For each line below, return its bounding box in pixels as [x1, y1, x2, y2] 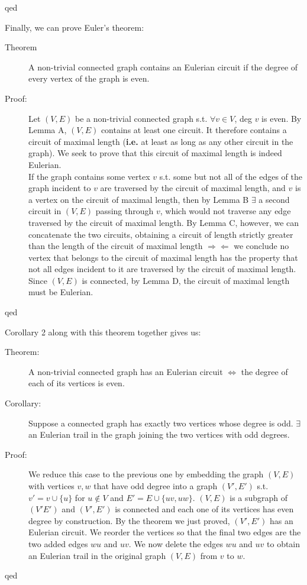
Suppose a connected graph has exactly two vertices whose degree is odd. [28, 416, 293, 429]
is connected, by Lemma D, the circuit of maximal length [82, 274, 290, 286]
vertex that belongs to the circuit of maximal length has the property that [28, 251, 298, 263]
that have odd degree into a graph [93, 480, 218, 492]
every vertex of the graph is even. [28, 72, 150, 85]
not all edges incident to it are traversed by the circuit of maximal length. [28, 263, 296, 275]
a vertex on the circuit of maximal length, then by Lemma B [28, 193, 249, 205]
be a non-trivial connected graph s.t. [75, 112, 208, 124]
